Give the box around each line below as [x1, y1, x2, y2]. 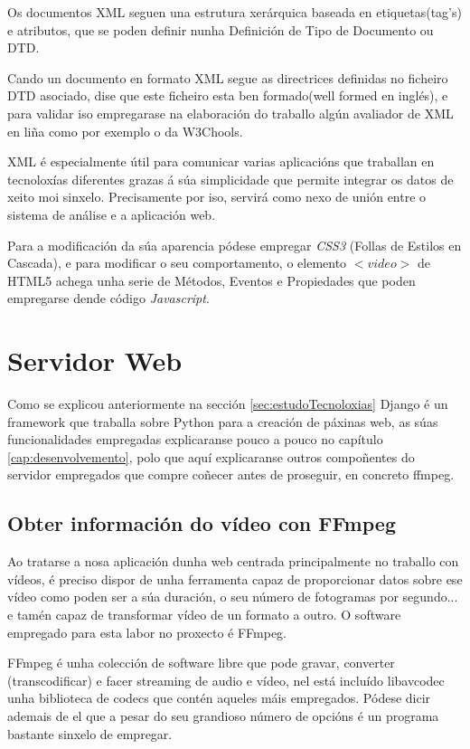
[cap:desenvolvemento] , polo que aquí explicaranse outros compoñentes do [7, 447, 415, 466]
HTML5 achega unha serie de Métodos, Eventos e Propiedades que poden [7, 270, 416, 289]
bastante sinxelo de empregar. [7, 724, 173, 743]
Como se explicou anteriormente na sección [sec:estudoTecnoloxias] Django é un [7, 394, 448, 413]
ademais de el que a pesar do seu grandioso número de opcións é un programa [7, 706, 439, 725]
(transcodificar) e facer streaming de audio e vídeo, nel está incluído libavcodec [7, 670, 445, 689]
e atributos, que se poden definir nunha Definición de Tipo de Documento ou [7, 20, 434, 39]
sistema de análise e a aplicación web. [7, 204, 216, 223]
